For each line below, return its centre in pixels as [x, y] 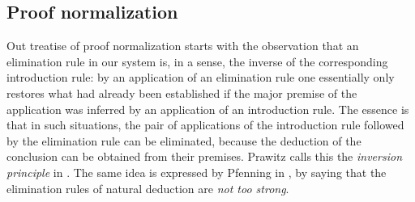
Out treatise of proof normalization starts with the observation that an [183, 46]
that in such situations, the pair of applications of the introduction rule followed [205, 125]
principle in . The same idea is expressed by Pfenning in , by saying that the [197, 172]
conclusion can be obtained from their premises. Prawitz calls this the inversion [204, 156]
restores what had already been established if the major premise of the [182, 93]
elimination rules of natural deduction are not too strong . [148, 188]
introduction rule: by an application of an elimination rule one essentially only [201, 77]
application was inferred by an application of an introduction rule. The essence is [208, 109]
